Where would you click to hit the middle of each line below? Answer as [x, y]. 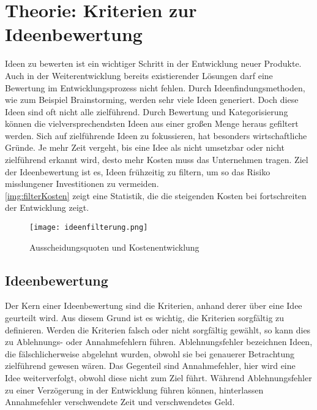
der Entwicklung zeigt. [47, 207]
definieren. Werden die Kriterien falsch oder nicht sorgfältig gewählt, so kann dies [158, 329]
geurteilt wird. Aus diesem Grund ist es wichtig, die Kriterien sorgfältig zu [145, 318]
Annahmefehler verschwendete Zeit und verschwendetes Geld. [120, 402]
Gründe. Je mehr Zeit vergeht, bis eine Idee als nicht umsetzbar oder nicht [145, 147]
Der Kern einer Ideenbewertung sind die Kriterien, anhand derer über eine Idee [154, 306]
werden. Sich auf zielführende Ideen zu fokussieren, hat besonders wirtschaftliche [156, 135]
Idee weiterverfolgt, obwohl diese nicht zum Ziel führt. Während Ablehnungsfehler [158, 378]
